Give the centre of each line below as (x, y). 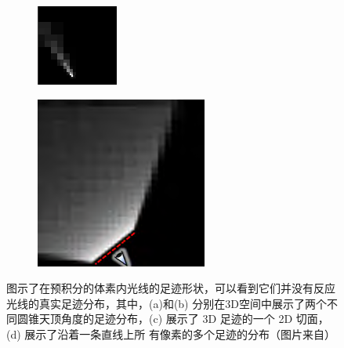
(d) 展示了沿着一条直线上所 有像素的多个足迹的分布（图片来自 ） (171, 333)
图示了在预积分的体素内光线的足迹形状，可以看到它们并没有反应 (171, 288)
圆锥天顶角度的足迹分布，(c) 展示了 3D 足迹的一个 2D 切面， (173, 319)
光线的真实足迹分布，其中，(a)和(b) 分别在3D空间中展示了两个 (167, 303)
